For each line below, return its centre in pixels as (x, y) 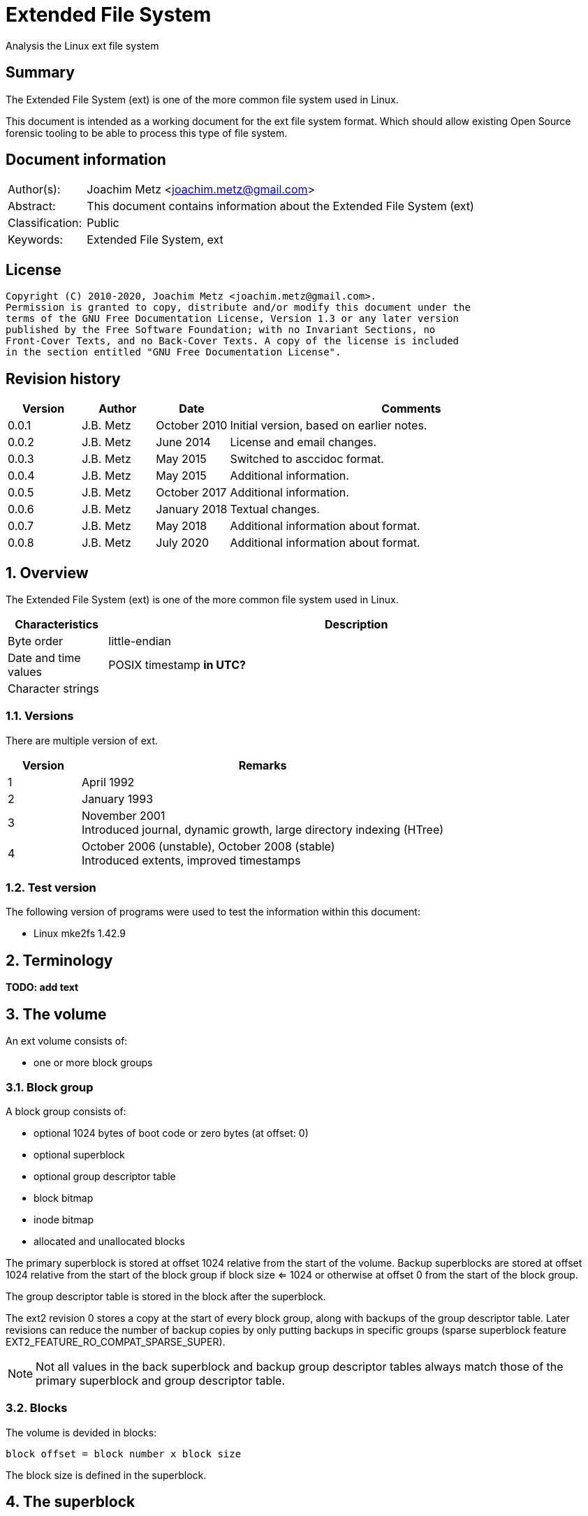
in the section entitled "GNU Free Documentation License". (174, 352)
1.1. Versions (40, 716)
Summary (40, 73)
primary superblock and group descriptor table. (160, 1380)
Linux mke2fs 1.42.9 (80, 934)
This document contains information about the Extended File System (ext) (280, 206)
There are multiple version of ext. (82, 740)
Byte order (36, 641)
